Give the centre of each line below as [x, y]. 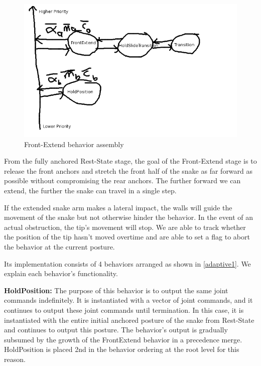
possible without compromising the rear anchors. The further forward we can [122, 180]
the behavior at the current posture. [59, 246]
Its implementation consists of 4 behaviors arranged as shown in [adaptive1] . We [127, 263]
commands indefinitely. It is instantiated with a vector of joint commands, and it [128, 300]
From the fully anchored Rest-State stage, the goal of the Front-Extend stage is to [130, 161]
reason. [15, 359]
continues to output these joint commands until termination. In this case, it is [124, 310]
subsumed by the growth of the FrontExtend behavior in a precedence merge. [123, 339]
